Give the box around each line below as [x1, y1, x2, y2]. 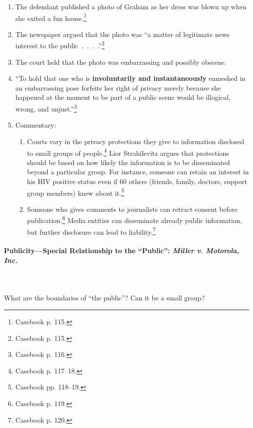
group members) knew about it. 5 [27, 186, 125, 198]
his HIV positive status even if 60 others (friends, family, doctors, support [27, 176, 247, 186]
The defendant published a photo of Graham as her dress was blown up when [15, 1, 247, 11]
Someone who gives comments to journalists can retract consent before [27, 204, 238, 214]
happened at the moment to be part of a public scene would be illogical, [15, 92, 231, 102]
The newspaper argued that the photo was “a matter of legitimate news [15, 29, 230, 39]
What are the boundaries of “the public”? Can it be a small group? [4, 293, 205, 303]
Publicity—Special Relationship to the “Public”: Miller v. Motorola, [4, 245, 239, 256]
